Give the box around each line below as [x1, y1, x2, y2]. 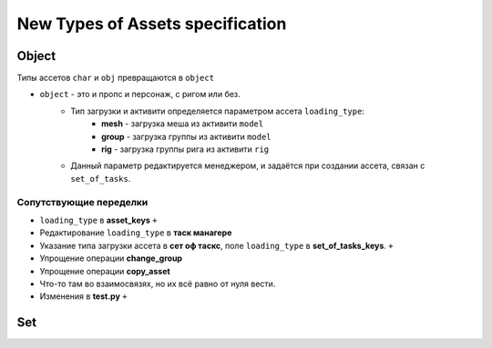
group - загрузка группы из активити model [101, 131, 272, 142]
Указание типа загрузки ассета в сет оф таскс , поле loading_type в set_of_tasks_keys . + [39, 240, 394, 251]
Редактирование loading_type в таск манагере [39, 227, 232, 238]
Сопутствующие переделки [16, 195, 149, 208]
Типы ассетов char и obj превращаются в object [16, 73, 214, 84]
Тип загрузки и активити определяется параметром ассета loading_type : [70, 105, 364, 116]
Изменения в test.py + [39, 291, 128, 302]
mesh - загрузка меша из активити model [101, 118, 264, 129]
